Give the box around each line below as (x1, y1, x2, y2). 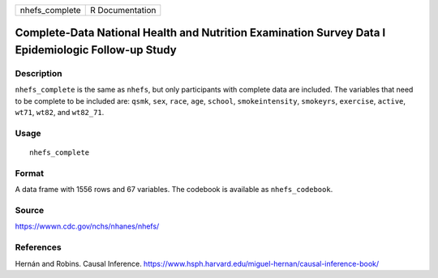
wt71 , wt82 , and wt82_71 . (15, 108, 105, 118)
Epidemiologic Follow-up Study (15, 43, 178, 57)
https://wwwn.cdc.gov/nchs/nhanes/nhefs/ (15, 221, 160, 231)
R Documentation (89, 5, 157, 15)
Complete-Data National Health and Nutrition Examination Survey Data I (15, 26, 386, 40)
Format (15, 167, 45, 178)
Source (15, 205, 45, 216)
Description (15, 67, 62, 79)
